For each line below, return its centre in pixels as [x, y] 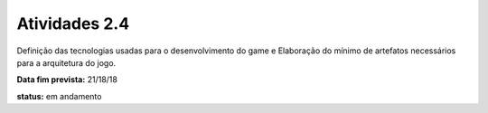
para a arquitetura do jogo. [66, 62]
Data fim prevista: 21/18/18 [67, 80]
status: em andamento [59, 96]
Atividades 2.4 [73, 24]
